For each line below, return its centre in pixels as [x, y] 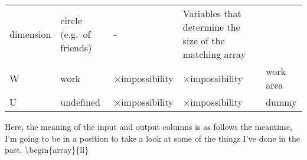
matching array [214, 54]
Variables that [212, 13]
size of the [204, 40]
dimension [30, 34]
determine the [211, 27]
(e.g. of [76, 34]
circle [71, 20]
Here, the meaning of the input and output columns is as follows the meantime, [148, 126]
